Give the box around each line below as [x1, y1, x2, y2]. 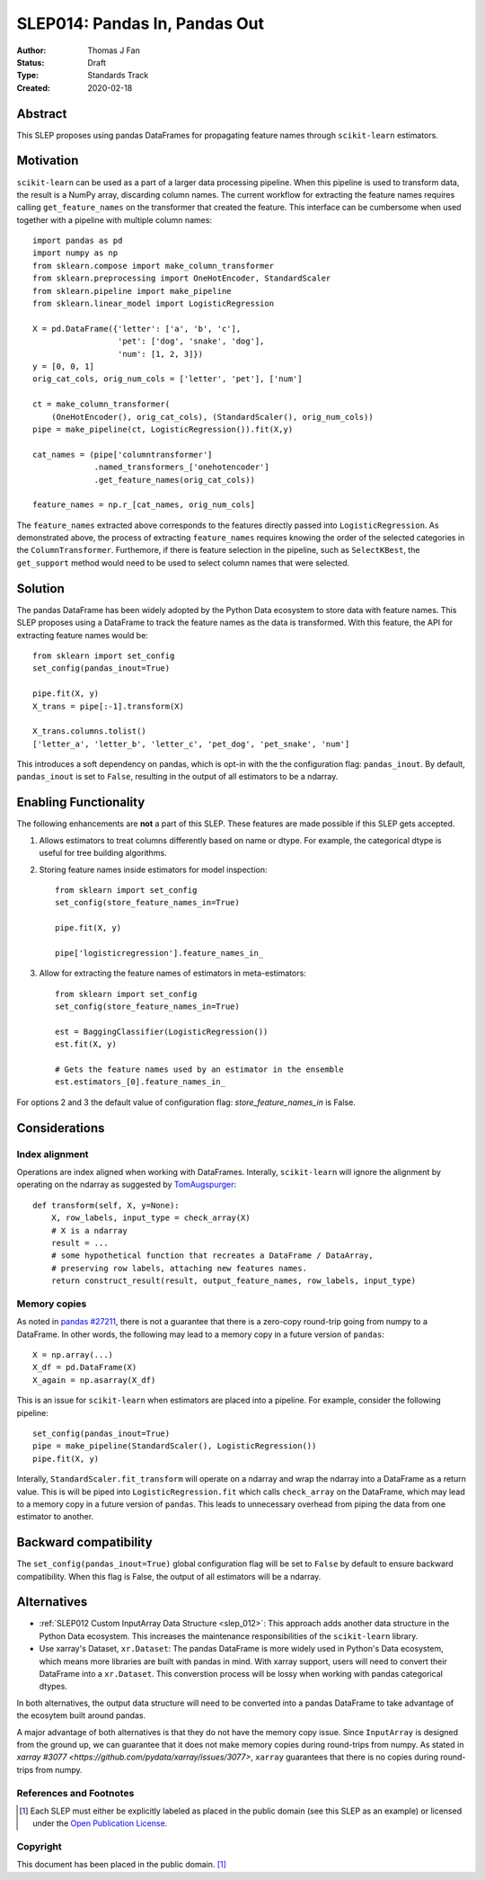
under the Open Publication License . [32, 1818, 168, 1829]
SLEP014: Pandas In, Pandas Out [16, 13, 265, 33]
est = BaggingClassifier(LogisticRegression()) [55, 1026, 269, 1037]
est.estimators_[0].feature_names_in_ [55, 1077, 226, 1087]
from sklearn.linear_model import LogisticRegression [32, 298, 274, 309]
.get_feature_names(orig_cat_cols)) [93, 475, 256, 485]
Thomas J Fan [87, 45, 141, 56]
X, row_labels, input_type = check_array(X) [50, 1213, 251, 1223]
